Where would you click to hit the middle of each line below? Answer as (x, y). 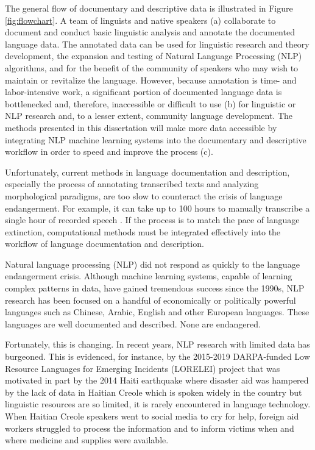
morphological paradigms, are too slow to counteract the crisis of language (144, 195)
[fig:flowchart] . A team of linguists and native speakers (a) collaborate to (140, 20)
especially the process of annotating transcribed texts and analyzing (132, 184)
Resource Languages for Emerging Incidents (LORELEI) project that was (143, 368)
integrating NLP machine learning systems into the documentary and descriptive (156, 139)
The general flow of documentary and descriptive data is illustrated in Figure (149, 8)
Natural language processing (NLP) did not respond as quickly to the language (152, 264)
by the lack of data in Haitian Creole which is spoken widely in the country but (154, 392)
